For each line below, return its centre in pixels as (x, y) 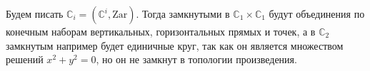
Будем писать (35, 13)
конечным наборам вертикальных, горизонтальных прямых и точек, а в (161, 31)
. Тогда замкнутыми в (183, 13)
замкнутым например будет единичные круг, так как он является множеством (175, 45)
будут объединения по (317, 13)
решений (25, 59)
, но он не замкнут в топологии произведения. (196, 59)
